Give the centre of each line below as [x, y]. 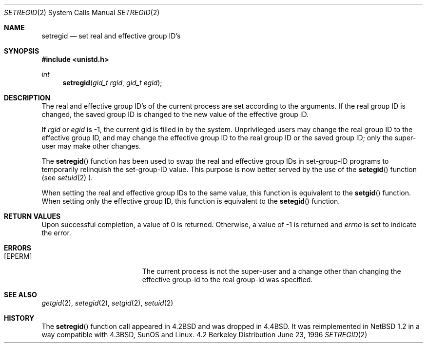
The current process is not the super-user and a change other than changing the [272, 271]
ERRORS [18, 248]
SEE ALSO [20, 295]
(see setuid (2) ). [67, 178]
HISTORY [19, 318]
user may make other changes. [91, 146]
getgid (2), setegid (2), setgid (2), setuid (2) [107, 303]
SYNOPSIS [22, 51]
